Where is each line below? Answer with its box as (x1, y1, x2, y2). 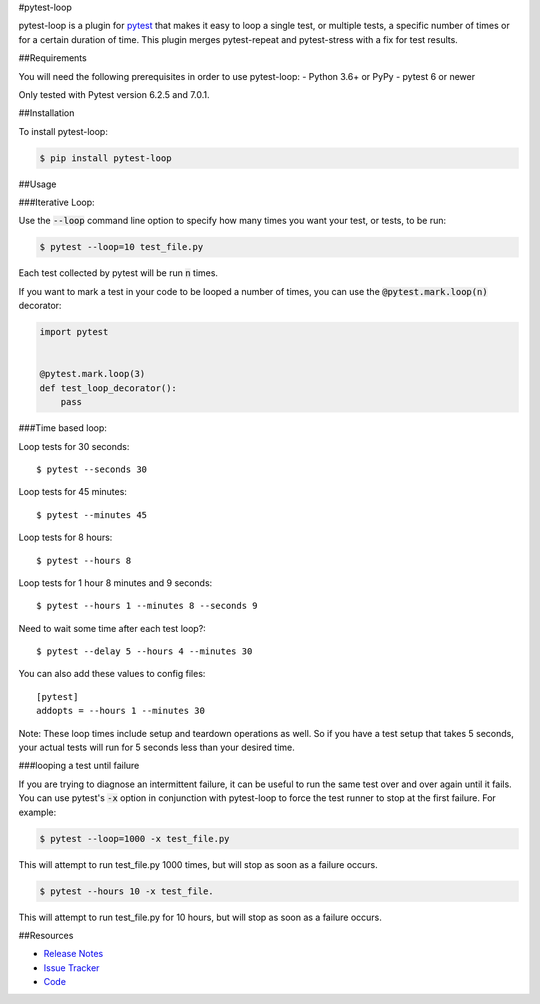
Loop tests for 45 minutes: (18, 486, 127, 498)
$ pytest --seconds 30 (36, 463, 148, 475)
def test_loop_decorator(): (39, 382, 177, 394)
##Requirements (18, 52, 87, 64)
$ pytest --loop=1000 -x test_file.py (39, 833, 230, 844)
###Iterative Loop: (18, 196, 95, 209)
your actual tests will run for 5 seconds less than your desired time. (18, 741, 295, 754)
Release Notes (43, 948, 104, 960)
